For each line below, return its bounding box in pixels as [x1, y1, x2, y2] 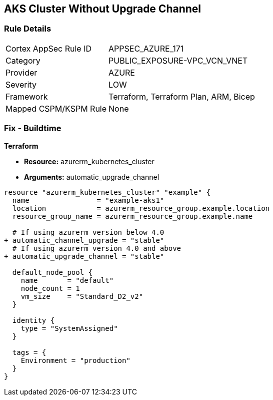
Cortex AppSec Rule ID [5, 43, 92, 54]
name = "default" [20, 276, 114, 284]
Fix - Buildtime [4, 123, 61, 134]
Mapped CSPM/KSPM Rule [5, 103, 107, 114]
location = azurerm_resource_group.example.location [12, 204, 270, 212]
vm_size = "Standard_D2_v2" [20, 292, 143, 300]
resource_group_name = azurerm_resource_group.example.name [12, 212, 253, 220]
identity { [12, 316, 55, 324]
